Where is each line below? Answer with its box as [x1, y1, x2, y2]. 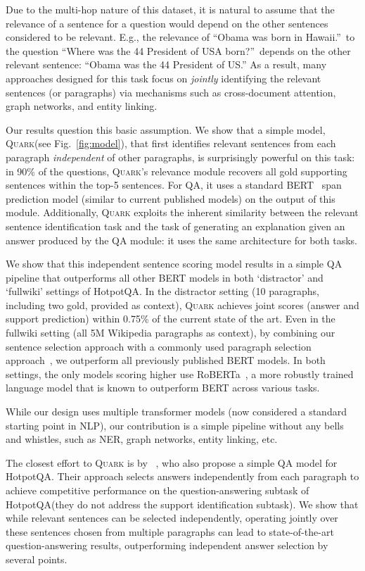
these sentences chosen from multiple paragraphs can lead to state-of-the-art [6, 524, 334, 539]
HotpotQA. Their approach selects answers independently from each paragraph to [6, 469, 359, 484]
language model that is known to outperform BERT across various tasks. [6, 380, 320, 395]
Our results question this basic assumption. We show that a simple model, [6, 122, 326, 137]
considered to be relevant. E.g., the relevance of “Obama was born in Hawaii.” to [6, 30, 355, 44]
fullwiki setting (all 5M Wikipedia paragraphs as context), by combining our [6, 325, 335, 340]
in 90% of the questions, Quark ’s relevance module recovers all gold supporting [6, 163, 347, 178]
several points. [6, 551, 68, 566]
